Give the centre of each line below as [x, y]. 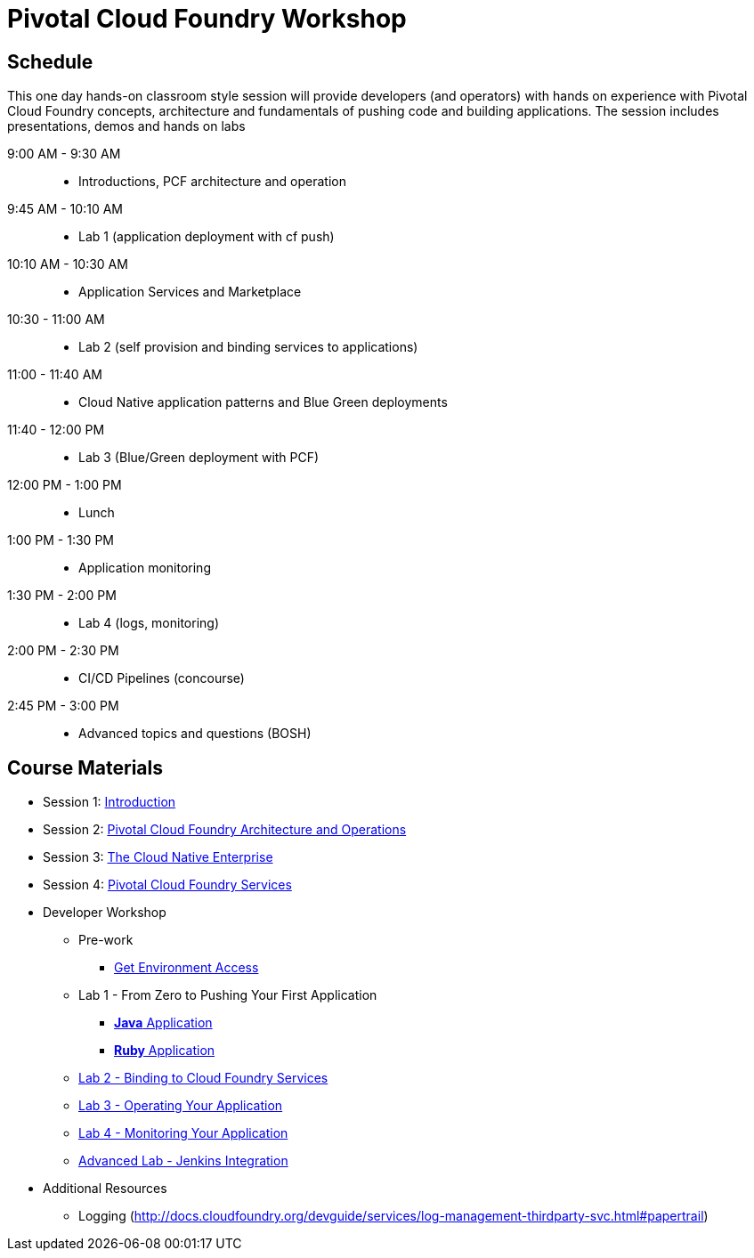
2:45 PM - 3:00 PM [63, 706]
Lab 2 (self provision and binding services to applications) [248, 347]
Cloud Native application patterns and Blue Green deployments [263, 402]
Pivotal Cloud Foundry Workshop [207, 19]
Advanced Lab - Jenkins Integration [183, 1161]
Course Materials [85, 767]
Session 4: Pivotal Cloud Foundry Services [167, 885]
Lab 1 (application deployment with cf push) [207, 237]
